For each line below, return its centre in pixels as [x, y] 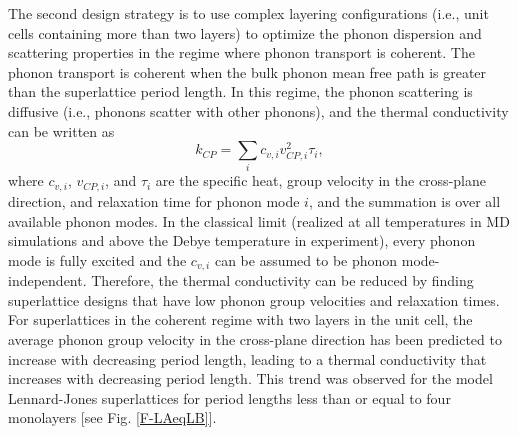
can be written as [61, 130]
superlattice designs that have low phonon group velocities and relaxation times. [254, 299]
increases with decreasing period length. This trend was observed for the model [250, 378]
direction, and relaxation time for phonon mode [154, 200]
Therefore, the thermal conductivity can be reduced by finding [282, 280]
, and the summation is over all [404, 200]
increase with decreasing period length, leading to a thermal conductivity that [247, 358]
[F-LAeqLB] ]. [176, 417]
